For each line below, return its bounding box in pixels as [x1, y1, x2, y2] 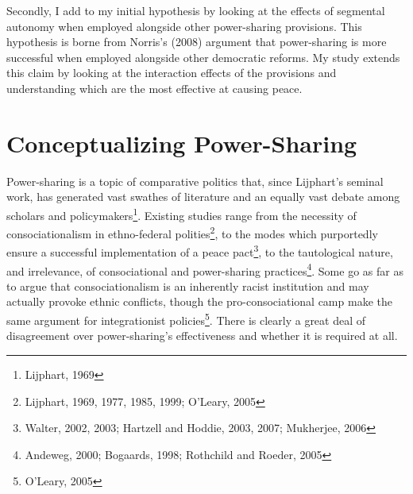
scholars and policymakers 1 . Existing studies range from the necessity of [6, 204, 357, 223]
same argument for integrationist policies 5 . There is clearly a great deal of [6, 310, 366, 328]
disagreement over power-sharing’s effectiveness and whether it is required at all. [6, 327, 398, 344]
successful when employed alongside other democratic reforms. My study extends [6, 48, 400, 65]
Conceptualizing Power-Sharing [6, 126, 357, 159]
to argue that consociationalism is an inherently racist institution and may [6, 277, 369, 294]
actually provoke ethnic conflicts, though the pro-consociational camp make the [6, 293, 392, 310]
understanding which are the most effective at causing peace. [6, 79, 303, 96]
